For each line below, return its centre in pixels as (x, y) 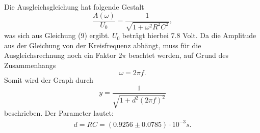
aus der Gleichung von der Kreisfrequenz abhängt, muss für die (103, 45)
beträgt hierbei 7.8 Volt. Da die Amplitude (189, 35)
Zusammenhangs (30, 65)
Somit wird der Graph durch (49, 80)
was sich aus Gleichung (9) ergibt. (57, 35)
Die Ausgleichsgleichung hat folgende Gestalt (74, 7)
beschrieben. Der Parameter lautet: (59, 113)
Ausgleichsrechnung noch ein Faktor (60, 55)
